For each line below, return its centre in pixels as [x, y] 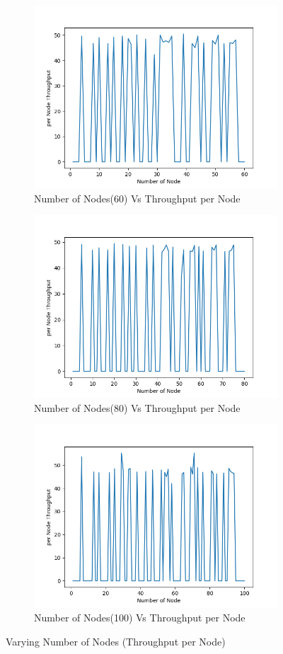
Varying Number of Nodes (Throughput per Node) [116, 641]
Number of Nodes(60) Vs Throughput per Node [137, 198]
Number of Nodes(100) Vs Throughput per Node [140, 617]
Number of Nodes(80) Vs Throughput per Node [137, 407]
